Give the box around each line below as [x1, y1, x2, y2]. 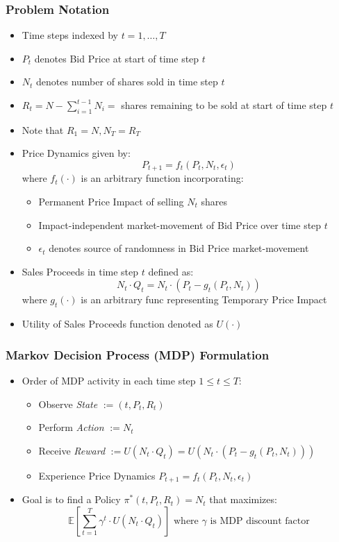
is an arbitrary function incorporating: [81, 171, 244, 185]
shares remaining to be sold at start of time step [121, 98, 327, 112]
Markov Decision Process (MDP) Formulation [6, 346, 270, 363]
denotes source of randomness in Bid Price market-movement [49, 241, 309, 255]
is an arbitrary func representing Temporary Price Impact [81, 292, 327, 307]
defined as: [148, 264, 194, 278]
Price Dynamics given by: [22, 146, 131, 160]
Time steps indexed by [22, 28, 118, 42]
